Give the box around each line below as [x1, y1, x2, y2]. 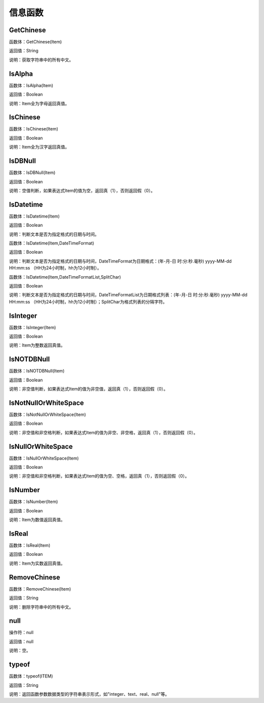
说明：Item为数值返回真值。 [9, 517, 66, 523]
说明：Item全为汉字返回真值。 [9, 144, 69, 150]
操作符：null [9, 630, 34, 636]
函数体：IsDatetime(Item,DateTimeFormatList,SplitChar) [9, 274, 121, 280]
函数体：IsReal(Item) [9, 543, 51, 549]
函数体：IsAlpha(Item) [9, 82, 53, 88]
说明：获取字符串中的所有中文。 [9, 57, 73, 63]
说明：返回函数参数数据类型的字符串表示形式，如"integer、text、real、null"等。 [9, 691, 170, 697]
